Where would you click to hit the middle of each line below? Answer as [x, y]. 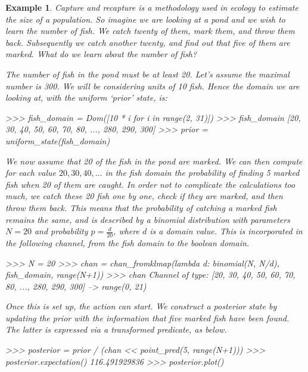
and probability [61, 231]
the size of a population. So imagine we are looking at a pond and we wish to [145, 19]
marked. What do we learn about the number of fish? [101, 54]
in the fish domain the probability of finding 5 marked [202, 173]
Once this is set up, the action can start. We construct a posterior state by [141, 306]
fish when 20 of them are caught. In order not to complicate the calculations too [150, 184]
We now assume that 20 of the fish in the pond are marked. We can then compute [154, 161]
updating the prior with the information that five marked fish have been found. [147, 317]
